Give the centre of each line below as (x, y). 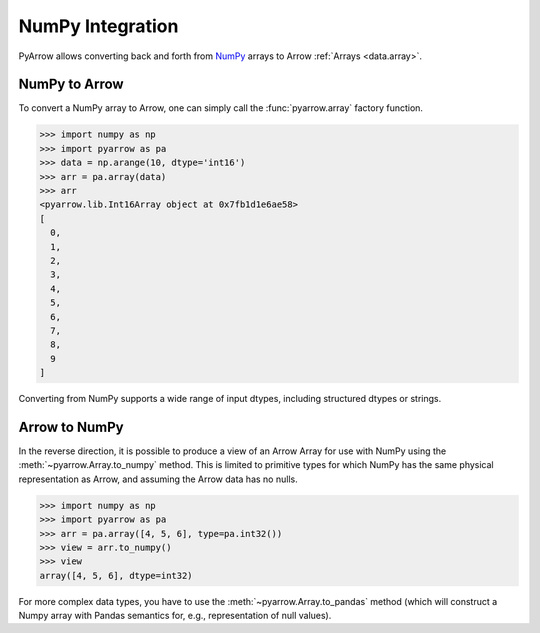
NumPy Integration (98, 26)
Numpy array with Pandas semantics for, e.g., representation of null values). (175, 616)
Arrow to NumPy (71, 426)
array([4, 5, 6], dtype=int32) (116, 575)
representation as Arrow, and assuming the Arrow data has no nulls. (158, 479)
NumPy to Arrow (71, 84)
